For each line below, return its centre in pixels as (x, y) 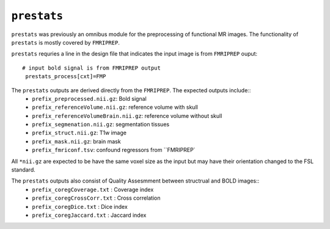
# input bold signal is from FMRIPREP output (92, 68)
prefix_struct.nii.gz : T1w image (79, 133)
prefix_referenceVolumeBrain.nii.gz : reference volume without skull (127, 115)
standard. (24, 170)
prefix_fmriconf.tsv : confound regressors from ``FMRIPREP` (114, 150)
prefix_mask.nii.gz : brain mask (77, 141)
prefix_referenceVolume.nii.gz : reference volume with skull (115, 107)
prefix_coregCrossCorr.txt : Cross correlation (96, 198)
